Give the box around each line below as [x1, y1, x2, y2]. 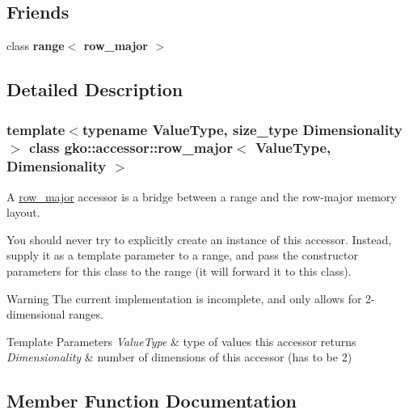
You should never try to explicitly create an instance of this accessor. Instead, [6, 230, 392, 247]
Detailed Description [6, 77, 183, 102]
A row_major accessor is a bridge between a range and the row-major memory [6, 188, 397, 205]
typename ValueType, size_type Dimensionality [82, 119, 403, 139]
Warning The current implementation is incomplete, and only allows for [6, 289, 362, 306]
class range [6, 37, 65, 54]
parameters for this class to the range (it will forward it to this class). [6, 263, 352, 280]
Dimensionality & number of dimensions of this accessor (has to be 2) [6, 349, 352, 365]
